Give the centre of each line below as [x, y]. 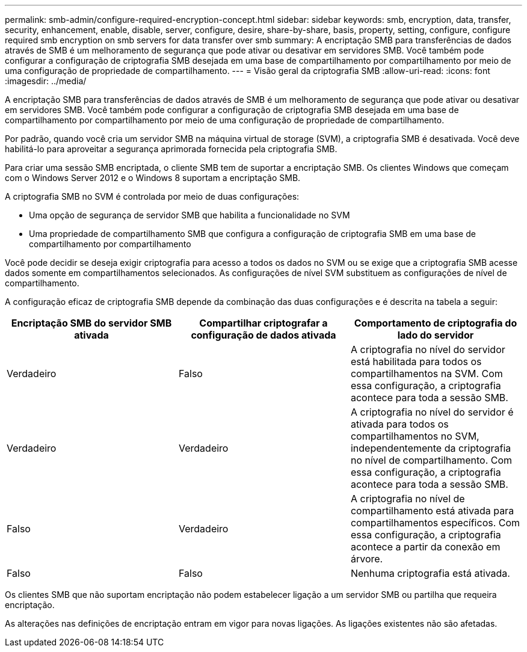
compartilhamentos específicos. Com [435, 523]
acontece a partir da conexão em [425, 547]
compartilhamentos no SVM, [415, 436]
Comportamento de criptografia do [436, 323]
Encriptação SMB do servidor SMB [91, 323]
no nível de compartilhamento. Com [431, 460]
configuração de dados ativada [263, 335]
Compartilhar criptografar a [263, 323]
